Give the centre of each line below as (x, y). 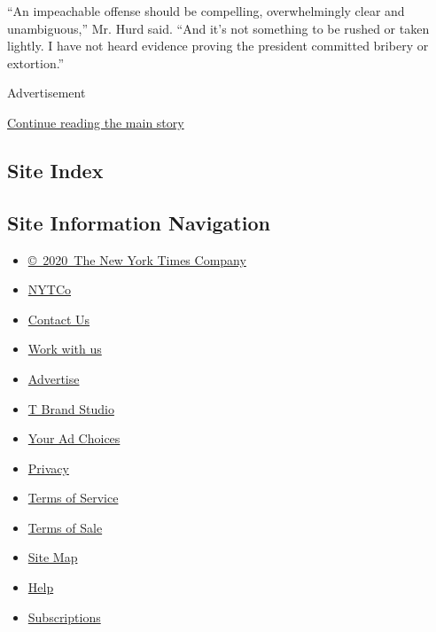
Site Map (53, 557)
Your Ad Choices (74, 438)
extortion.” (36, 62)
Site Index (55, 170)
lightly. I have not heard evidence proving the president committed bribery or (218, 46)
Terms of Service (73, 498)
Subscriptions (64, 616)
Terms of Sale (65, 527)
